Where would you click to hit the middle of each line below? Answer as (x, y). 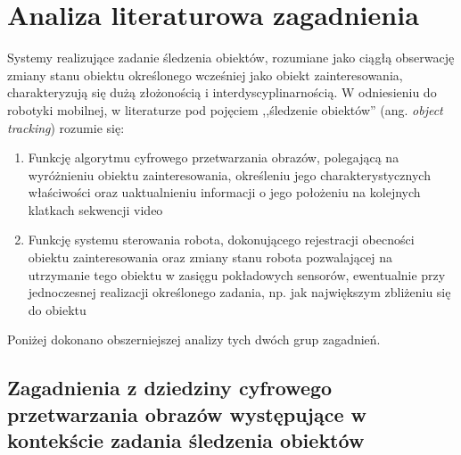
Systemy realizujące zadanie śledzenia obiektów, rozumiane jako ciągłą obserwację (231, 58)
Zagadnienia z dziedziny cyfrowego (170, 388)
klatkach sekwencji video (95, 209)
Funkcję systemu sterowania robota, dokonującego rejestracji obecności (221, 240)
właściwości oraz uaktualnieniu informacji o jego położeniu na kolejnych (224, 192)
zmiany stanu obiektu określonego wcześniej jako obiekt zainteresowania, (205, 74)
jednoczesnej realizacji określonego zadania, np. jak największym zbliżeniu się (239, 292)
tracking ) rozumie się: (66, 127)
